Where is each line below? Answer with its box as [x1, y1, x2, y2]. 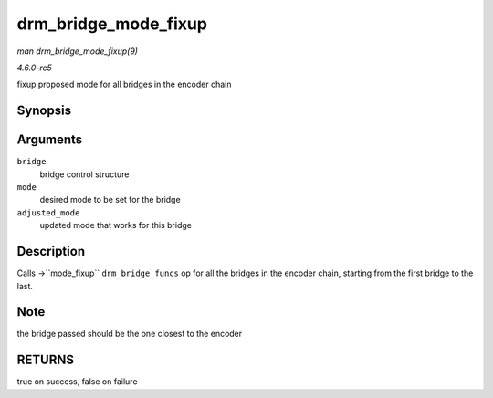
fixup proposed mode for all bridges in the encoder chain [16, 79, 232, 90]
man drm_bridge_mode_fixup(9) [16, 46, 139, 57]
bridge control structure [39, 169, 130, 180]
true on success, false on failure [16, 376, 138, 387]
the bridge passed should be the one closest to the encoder [16, 329, 243, 340]
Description [16, 244, 86, 259]
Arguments [16, 132, 83, 148]
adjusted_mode [16, 207, 80, 218]
